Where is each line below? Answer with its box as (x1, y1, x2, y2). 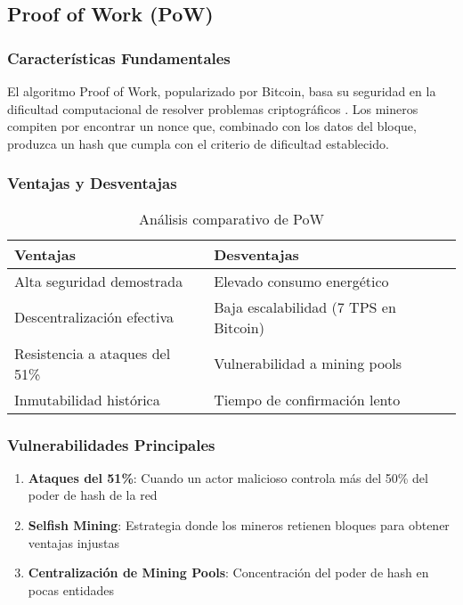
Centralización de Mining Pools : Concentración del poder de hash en (28, 563, 429, 582)
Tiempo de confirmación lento (214, 388, 401, 410)
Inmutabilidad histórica (14, 388, 160, 410)
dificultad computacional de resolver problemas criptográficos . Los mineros (7, 99, 418, 118)
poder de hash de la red (28, 486, 158, 504)
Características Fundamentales (7, 46, 231, 69)
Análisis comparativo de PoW (138, 208, 324, 229)
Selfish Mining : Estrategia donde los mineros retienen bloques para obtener (28, 516, 450, 534)
